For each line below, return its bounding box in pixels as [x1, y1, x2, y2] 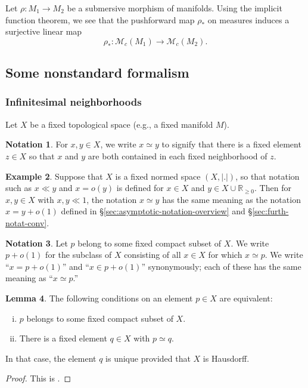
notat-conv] [5, 216, 47, 229]
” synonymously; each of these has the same [141, 260, 301, 272]
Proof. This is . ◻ [5, 372, 71, 384]
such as [5, 181, 32, 194]
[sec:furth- [252, 205, 289, 217]
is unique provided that [105, 352, 191, 364]
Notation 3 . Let [5, 236, 68, 249]
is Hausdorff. [203, 352, 250, 364]
